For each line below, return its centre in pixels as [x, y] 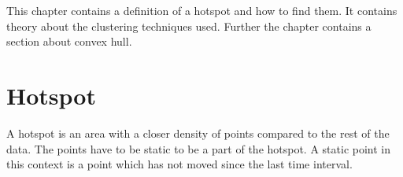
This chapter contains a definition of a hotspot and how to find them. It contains [202, 10]
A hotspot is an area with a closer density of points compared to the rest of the [198, 133]
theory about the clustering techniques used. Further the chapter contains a [189, 26]
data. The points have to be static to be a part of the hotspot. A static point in [199, 148]
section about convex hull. [69, 41]
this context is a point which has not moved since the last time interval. [179, 164]
